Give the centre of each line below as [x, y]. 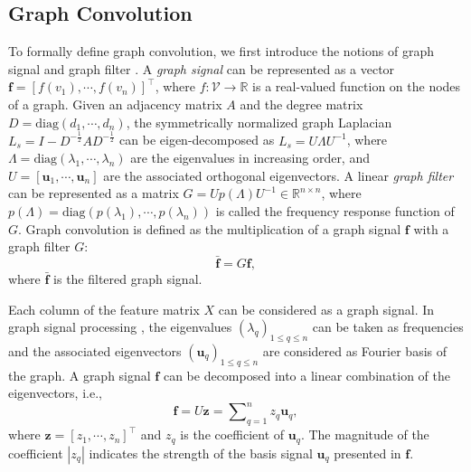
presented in [367, 453]
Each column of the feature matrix [104, 309]
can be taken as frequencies [388, 327]
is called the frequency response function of [335, 210]
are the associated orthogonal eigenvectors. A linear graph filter [278, 175]
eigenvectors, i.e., [55, 393]
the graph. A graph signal [80, 375]
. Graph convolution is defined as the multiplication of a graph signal [210, 228]
